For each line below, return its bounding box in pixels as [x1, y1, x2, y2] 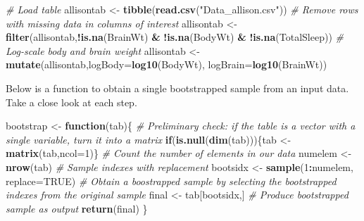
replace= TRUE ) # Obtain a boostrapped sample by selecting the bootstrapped [6, 173, 337, 188]
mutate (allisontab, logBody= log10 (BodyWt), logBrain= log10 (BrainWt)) [6, 57, 327, 72]
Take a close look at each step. [6, 94, 137, 109]
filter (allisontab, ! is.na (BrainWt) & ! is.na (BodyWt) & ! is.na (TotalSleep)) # [6, 30, 344, 44]
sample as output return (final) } [6, 201, 148, 215]
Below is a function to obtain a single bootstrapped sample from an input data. [6, 80, 349, 95]
